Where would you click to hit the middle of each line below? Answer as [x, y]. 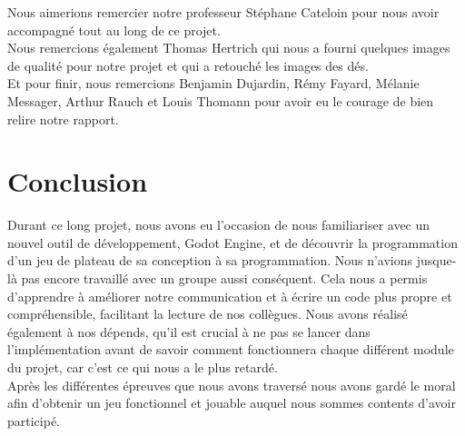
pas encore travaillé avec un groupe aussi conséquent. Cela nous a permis [224, 278]
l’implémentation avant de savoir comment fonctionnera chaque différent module [231, 349]
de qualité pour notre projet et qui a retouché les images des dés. [188, 65]
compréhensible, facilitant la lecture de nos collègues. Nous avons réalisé [208, 314]
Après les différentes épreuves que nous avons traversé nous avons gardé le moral [232, 385]
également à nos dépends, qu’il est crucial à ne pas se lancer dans [189, 331]
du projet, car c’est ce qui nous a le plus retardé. [143, 367]
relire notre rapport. [63, 119]
